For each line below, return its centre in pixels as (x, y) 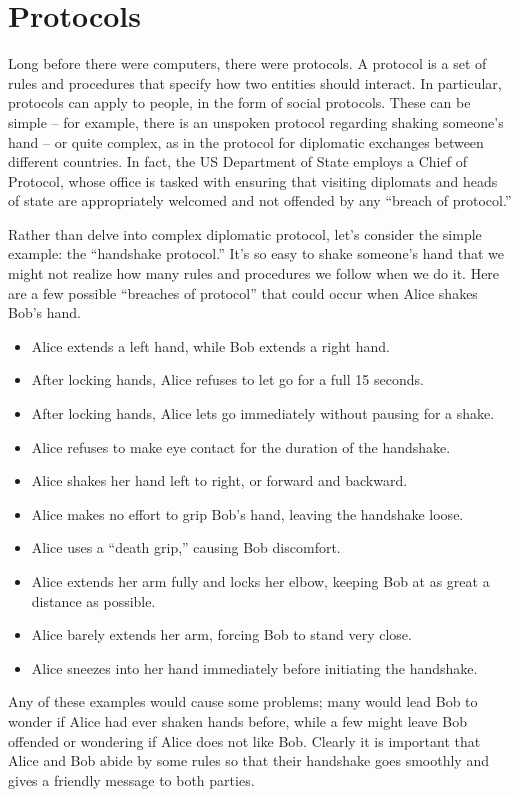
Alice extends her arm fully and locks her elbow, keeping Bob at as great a (260, 581)
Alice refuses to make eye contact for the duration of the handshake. (241, 446)
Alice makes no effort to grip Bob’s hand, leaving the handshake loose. (247, 513)
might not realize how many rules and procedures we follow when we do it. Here (254, 273)
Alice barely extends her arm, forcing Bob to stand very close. (221, 634)
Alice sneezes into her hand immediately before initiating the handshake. (254, 667)
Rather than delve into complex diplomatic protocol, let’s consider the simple (245, 233)
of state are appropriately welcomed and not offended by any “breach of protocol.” (260, 200)
